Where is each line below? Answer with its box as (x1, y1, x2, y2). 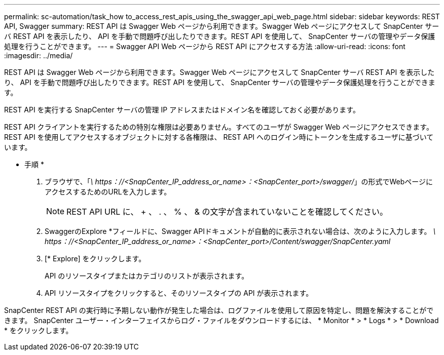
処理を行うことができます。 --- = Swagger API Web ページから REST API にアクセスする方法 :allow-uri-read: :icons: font (4, 42, 405, 51)
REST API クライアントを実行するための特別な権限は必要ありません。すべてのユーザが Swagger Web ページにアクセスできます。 (4, 123, 433, 131)
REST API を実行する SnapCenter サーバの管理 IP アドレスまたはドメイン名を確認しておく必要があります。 (4, 105, 360, 114)
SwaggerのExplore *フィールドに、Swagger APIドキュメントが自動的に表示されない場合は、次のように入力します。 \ (45, 227, 436, 235)
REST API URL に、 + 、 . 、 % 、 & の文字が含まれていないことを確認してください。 (66, 207, 388, 217)
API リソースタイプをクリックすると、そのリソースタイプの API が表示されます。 (45, 289, 313, 297)
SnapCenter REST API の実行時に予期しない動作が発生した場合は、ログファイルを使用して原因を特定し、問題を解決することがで (4, 306, 434, 314)
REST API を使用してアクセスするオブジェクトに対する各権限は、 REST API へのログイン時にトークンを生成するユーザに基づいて (4, 133, 434, 141)
